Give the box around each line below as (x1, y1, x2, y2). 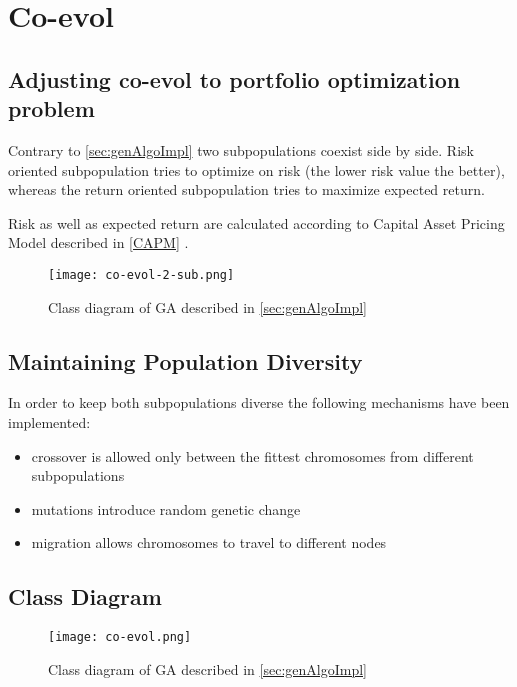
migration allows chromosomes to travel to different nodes (31, 532, 387, 553)
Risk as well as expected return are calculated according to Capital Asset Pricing (8, 212, 505, 233)
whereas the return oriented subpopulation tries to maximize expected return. (8, 179, 485, 200)
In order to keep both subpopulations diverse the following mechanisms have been (8, 392, 510, 413)
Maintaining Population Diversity (8, 345, 363, 376)
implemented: (8, 411, 91, 432)
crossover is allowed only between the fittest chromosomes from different (31, 445, 474, 466)
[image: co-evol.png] (48, 630, 192, 645)
